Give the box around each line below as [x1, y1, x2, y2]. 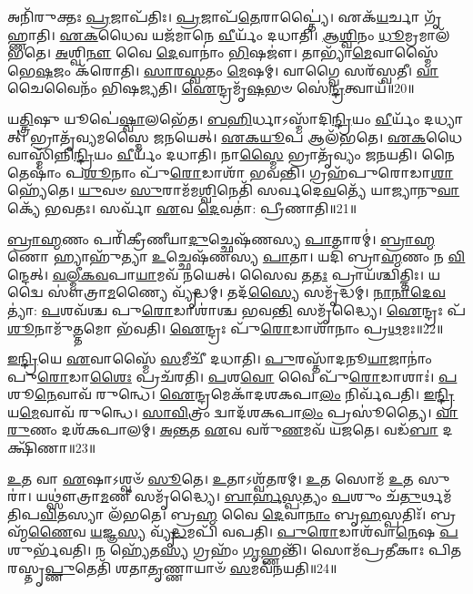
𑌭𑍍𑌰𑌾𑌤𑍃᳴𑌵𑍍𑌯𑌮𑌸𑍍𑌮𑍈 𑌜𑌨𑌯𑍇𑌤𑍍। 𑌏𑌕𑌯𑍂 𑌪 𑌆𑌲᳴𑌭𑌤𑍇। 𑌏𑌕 [30, 127, 427, 146]
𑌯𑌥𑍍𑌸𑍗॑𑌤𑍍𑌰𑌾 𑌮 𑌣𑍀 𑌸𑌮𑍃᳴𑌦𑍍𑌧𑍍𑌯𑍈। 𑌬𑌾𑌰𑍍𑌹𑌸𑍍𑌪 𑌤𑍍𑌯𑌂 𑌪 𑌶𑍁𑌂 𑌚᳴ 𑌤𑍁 [35, 486, 421, 506]
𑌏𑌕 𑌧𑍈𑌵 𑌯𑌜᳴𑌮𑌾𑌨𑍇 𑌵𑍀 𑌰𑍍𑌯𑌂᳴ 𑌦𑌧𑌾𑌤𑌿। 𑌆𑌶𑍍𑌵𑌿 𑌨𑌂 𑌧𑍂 [59, 25, 405, 44]
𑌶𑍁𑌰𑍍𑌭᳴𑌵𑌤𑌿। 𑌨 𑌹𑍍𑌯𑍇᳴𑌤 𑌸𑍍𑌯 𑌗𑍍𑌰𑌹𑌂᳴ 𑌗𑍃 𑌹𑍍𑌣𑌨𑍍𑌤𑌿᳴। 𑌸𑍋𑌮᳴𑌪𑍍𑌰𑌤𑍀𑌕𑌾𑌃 [7, 540, 425, 559]
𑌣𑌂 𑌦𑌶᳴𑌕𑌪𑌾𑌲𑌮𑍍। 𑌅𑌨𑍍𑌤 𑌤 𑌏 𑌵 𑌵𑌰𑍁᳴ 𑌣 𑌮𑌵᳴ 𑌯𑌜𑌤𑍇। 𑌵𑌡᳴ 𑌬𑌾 [29, 420, 438, 439]
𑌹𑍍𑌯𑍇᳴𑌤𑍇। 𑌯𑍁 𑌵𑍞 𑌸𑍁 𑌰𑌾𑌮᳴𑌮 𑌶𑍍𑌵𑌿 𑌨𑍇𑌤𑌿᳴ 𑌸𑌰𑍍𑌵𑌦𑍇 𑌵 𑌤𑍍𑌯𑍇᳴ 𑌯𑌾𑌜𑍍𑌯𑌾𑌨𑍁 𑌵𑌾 [7, 180, 460, 200]
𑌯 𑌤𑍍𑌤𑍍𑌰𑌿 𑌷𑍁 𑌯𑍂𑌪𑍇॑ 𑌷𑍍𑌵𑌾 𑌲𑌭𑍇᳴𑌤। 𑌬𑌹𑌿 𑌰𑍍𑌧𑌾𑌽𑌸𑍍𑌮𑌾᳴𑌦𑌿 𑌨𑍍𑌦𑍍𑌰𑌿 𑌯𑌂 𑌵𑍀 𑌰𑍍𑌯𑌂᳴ [7, 108, 420, 128]
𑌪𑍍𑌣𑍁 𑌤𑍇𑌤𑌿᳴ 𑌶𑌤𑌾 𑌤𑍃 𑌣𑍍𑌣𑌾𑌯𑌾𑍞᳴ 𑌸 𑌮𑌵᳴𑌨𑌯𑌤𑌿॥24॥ [45, 558, 337, 577]
